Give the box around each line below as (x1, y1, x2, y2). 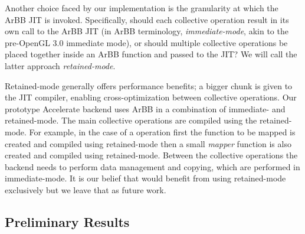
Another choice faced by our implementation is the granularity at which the (5, 2, 278, 14)
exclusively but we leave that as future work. (5, 183, 166, 196)
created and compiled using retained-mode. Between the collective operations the (5, 149, 298, 161)
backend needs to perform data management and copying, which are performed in (5, 160, 300, 173)
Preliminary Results (5, 212, 130, 230)
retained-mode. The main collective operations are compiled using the (5, 114, 257, 126)
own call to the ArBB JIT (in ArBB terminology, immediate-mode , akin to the (5, 25, 288, 37)
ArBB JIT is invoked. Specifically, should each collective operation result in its (5, 13, 289, 25)
